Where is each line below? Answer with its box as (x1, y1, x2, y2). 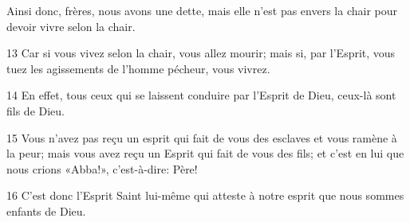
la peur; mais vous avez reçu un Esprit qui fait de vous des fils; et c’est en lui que (6, 145, 404, 162)
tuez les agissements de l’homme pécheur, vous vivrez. (6, 60, 270, 76)
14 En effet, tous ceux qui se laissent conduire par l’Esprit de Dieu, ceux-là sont (6, 87, 396, 103)
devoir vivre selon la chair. (6, 18, 136, 34)
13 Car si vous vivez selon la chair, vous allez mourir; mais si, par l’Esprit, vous (6, 45, 396, 61)
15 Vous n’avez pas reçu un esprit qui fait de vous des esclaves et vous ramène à (6, 129, 397, 146)
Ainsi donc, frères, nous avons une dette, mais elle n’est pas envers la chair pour (6, 2, 397, 18)
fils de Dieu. (6, 102, 65, 119)
